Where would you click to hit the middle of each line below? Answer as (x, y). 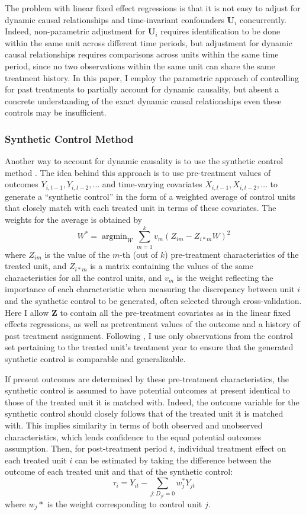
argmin (114, 237)
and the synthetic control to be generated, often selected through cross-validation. (153, 301)
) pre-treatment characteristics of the (232, 254)
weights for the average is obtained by (73, 219)
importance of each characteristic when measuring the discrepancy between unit (150, 289)
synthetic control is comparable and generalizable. (95, 359)
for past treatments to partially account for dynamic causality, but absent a (142, 89)
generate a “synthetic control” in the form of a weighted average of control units (150, 196)
